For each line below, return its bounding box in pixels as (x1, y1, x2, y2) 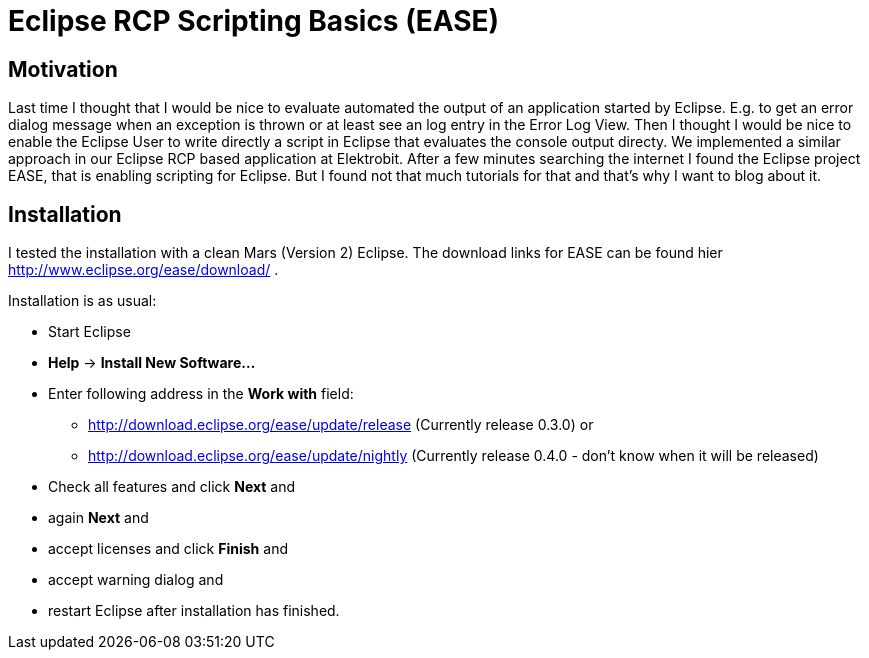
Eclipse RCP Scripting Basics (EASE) (8, 4, 500, 38)
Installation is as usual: (8, 292, 157, 310)
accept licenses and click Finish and (48, 540, 288, 558)
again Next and (48, 509, 149, 527)
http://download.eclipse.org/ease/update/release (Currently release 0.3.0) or (88, 416, 594, 434)
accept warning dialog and (48, 571, 224, 589)
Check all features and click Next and (48, 478, 296, 496)
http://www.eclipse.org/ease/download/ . (8, 261, 279, 279)
